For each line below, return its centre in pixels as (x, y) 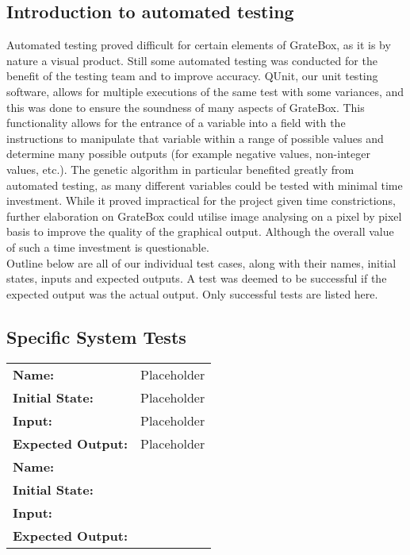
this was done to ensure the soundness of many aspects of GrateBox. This (186, 107)
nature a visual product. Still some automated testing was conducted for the (192, 60)
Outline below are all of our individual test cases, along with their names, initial (201, 262)
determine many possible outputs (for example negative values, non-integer (188, 154)
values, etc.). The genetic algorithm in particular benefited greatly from (180, 169)
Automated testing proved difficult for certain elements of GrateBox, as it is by (199, 45)
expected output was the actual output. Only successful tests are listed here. (192, 293)
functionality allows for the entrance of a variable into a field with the (176, 123)
